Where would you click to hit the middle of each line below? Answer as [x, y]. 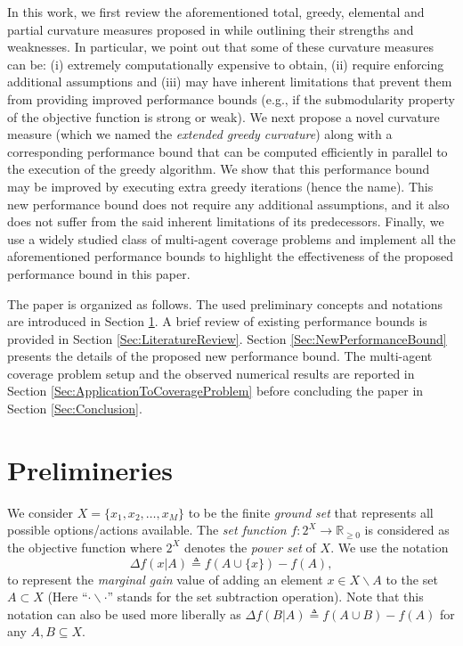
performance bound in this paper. [99, 273]
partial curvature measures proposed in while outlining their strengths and [211, 29]
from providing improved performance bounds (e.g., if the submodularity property [231, 98]
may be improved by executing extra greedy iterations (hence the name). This [220, 186]
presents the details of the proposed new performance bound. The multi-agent [220, 356]
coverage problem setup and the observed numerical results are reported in [211, 373]
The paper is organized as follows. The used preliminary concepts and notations [225, 303]
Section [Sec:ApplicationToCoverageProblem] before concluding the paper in [215, 391]
